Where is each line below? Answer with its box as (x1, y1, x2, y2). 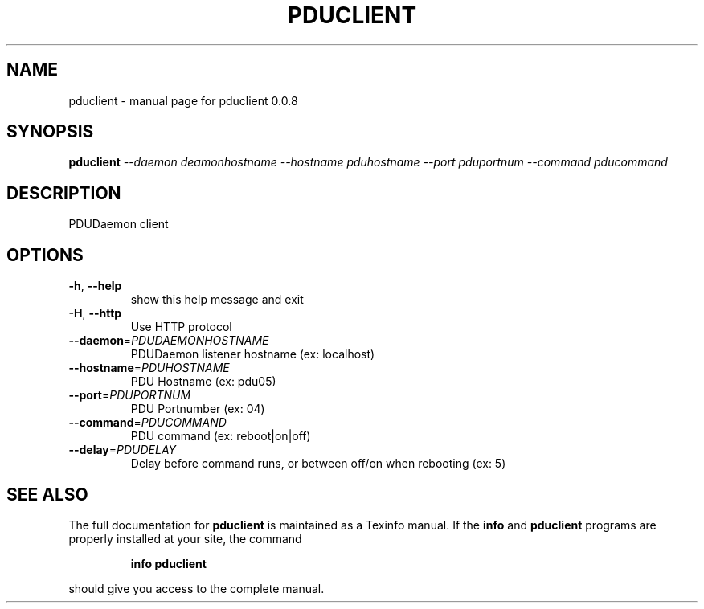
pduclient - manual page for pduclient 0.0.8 (68, 93, 298, 108)
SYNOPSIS (6, 121, 94, 142)
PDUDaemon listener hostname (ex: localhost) (130, 347, 375, 362)
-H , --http (68, 306, 122, 321)
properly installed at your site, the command (68, 531, 302, 546)
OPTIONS (6, 244, 84, 265)
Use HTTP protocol (130, 320, 232, 334)
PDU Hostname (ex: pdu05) (130, 374, 276, 389)
